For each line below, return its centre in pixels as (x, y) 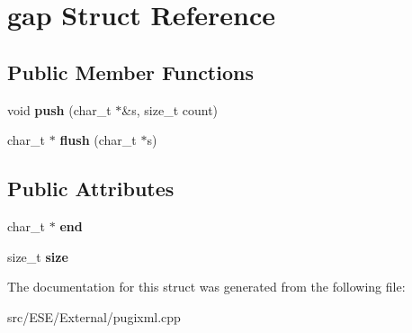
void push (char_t (59, 109)
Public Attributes (91, 189)
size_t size (38, 256)
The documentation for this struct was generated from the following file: (206, 287)
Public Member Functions (130, 72)
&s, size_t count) (170, 109)
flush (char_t (98, 140)
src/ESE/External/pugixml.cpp (94, 316)
